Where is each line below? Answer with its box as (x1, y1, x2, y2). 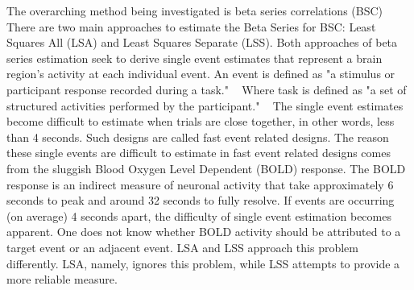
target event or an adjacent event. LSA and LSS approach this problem (6, 238, 358, 255)
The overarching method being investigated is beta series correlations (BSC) (6, 2, 383, 19)
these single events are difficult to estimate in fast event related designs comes (6, 144, 391, 161)
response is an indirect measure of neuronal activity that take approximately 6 (6, 176, 394, 193)
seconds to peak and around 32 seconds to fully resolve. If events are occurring (6, 192, 395, 209)
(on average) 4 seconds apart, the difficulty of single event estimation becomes (6, 207, 391, 224)
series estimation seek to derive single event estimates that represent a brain (6, 49, 383, 66)
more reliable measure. (6, 271, 118, 288)
